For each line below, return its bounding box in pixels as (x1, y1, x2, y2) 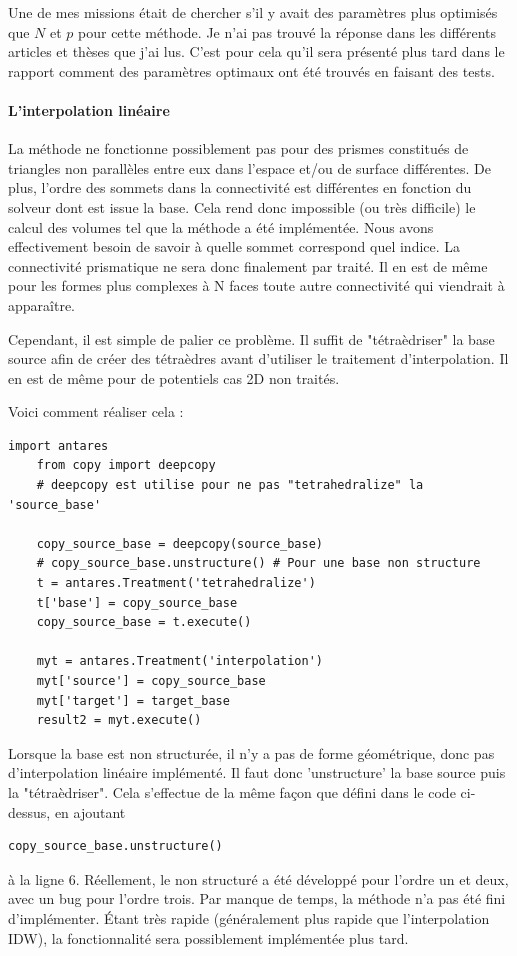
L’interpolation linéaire (8, 99, 170, 120)
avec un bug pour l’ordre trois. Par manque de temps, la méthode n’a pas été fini (8, 888, 506, 909)
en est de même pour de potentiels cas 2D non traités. (8, 367, 340, 388)
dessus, (8, 801, 51, 822)
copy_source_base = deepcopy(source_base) (36, 536, 323, 551)
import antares (8, 438, 109, 453)
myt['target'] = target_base (36, 693, 230, 708)
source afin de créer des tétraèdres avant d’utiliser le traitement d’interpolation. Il (8, 348, 509, 369)
